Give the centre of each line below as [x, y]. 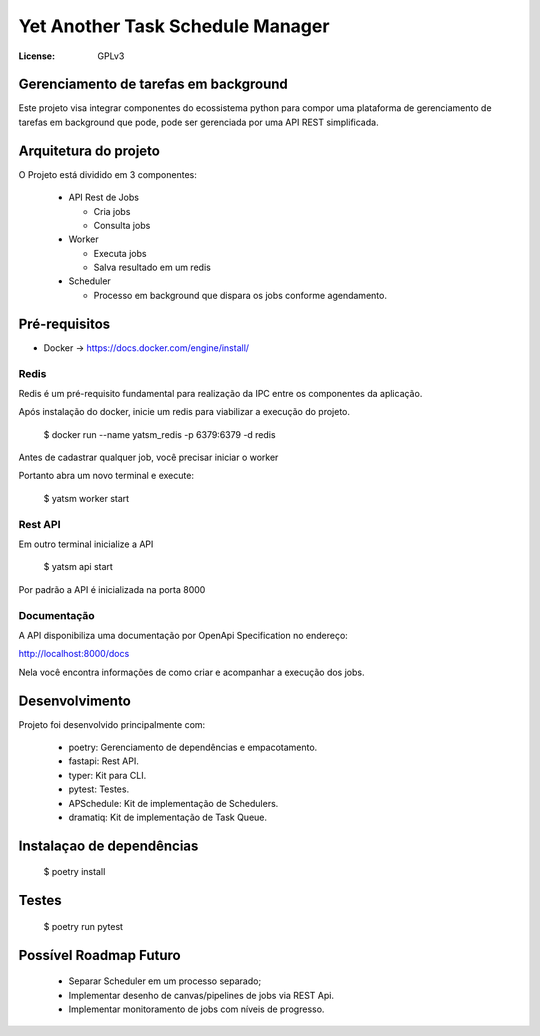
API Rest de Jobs [104, 197]
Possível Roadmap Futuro [99, 955]
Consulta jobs [122, 225]
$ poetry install [74, 872]
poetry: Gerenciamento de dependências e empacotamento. [193, 747]
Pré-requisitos [64, 323]
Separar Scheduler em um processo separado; [165, 981]
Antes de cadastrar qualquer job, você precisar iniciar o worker [148, 457]
